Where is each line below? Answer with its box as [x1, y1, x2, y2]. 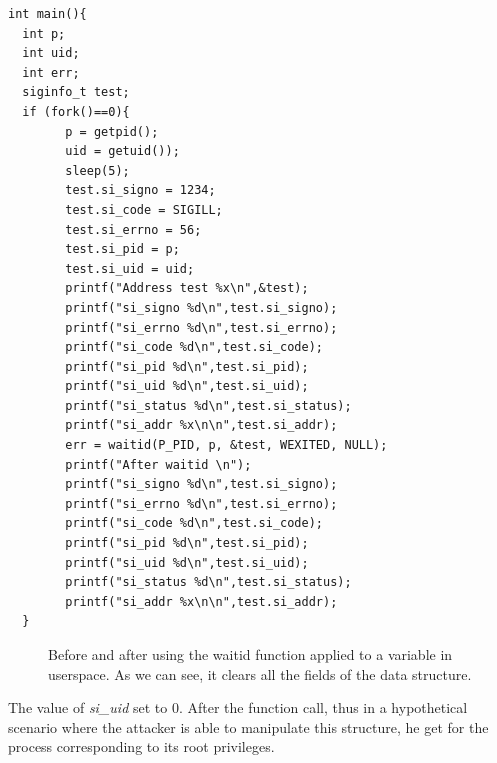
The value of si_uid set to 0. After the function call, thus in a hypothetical [8, 697, 468, 718]
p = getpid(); [65, 124, 159, 139]
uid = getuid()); [65, 144, 180, 159]
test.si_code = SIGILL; [65, 202, 223, 217]
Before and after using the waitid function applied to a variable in [48, 644, 453, 664]
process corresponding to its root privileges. [8, 736, 275, 757]
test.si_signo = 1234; [65, 183, 216, 198]
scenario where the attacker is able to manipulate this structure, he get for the [8, 716, 489, 737]
